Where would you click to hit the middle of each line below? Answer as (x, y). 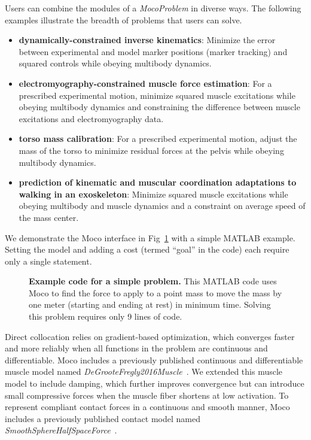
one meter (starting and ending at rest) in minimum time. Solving (150, 304)
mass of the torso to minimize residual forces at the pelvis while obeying (151, 150)
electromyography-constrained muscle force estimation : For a (145, 83)
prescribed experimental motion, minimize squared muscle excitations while (157, 95)
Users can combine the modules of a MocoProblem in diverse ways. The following (153, 8)
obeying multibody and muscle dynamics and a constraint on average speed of (162, 206)
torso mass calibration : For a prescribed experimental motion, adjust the (158, 139)
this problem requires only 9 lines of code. (106, 316)
